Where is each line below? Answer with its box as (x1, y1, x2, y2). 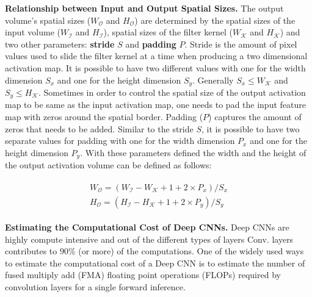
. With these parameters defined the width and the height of (80, 146, 307, 159)
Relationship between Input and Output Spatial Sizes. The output (5, 2, 284, 14)
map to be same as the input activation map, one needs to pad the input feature (5, 98, 306, 111)
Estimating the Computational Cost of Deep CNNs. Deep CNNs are (5, 220, 289, 233)
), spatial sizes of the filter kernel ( (103, 26, 233, 38)
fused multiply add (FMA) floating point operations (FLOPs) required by (5, 268, 281, 281)
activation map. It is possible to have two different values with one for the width (5, 61, 306, 74)
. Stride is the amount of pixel (184, 37, 297, 50)
